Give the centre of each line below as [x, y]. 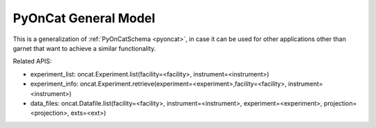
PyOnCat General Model [84, 18]
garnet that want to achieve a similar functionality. [84, 48]
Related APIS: [32, 61]
